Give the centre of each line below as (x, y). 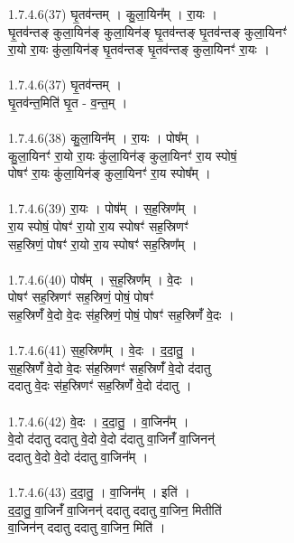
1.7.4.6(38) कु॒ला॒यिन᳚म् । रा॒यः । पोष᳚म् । (105, 138)
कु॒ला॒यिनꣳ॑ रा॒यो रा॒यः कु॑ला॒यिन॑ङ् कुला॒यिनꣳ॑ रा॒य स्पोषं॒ (123, 155)
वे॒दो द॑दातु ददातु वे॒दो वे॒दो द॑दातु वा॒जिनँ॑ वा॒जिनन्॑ (111, 439)
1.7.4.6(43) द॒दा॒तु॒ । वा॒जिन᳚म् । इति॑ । (99, 491)
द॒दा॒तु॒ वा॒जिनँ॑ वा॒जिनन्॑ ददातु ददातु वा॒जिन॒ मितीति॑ (115, 509)
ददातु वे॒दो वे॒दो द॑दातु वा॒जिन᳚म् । (78, 456)
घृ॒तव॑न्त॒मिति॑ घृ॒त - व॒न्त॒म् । (68, 102)
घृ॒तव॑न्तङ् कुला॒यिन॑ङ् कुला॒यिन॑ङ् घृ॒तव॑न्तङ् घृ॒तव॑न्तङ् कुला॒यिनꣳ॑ (147, 31)
